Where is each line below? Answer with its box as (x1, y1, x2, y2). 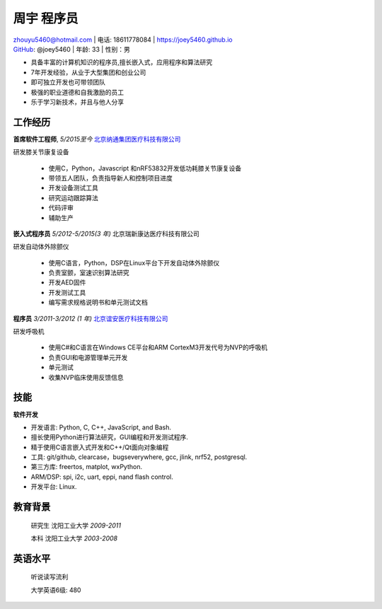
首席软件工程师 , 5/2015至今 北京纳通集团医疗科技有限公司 (13, 134, 181, 143)
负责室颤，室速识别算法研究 (48, 269, 129, 277)
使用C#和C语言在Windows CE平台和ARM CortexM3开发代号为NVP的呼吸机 (48, 343, 268, 352)
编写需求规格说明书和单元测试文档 (48, 298, 148, 307)
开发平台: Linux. (30, 482, 77, 491)
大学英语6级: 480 (30, 586, 81, 594)
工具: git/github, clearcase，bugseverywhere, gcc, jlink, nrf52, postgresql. (30, 453, 248, 461)
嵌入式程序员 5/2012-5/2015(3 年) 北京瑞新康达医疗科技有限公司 (13, 229, 199, 238)
